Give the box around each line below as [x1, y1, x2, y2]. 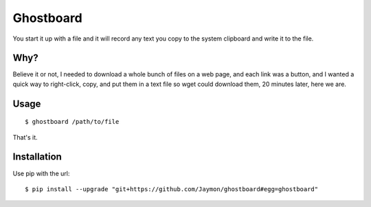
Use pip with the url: [12, 169, 70, 177]
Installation [12, 151, 62, 163]
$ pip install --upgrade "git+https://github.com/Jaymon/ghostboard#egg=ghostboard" [25, 185, 319, 193]
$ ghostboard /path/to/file [25, 118, 120, 126]
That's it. [12, 133, 38, 141]
